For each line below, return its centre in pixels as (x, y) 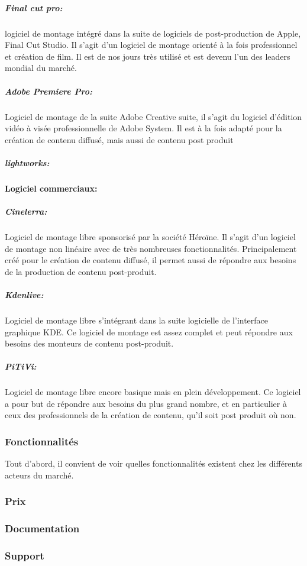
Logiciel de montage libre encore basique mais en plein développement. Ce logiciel (153, 392)
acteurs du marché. (39, 475)
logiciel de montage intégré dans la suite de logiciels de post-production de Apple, (153, 33)
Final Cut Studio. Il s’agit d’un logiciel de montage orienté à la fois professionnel (151, 45)
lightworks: (27, 162)
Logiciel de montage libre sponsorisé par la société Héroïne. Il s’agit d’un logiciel (150, 237)
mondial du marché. (41, 68)
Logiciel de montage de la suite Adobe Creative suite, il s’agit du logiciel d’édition (153, 116)
